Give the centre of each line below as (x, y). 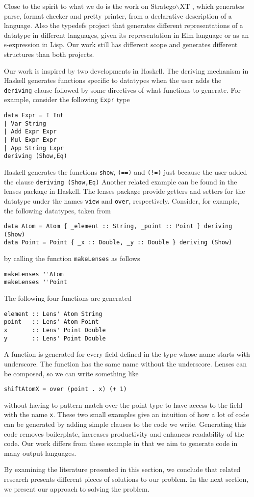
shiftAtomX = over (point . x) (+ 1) (65, 389)
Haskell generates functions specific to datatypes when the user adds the (113, 80)
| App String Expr (34, 148)
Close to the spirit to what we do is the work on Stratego (90, 6)
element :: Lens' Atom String (53, 314)
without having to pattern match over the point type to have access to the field (123, 405)
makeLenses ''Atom (34, 274)
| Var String (25, 123)
